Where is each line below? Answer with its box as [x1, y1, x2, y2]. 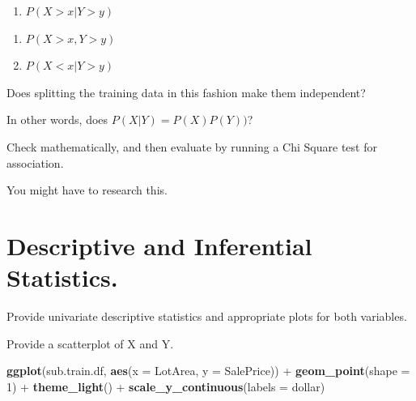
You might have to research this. [6, 181, 168, 198]
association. [6, 154, 64, 171]
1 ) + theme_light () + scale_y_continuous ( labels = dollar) [6, 378, 325, 395]
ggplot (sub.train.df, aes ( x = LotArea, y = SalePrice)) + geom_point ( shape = [6, 362, 410, 379]
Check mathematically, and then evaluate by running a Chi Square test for [6, 138, 377, 155]
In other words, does [6, 111, 108, 128]
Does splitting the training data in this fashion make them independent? [6, 83, 366, 100]
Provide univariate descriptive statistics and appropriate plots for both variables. [6, 308, 407, 325]
